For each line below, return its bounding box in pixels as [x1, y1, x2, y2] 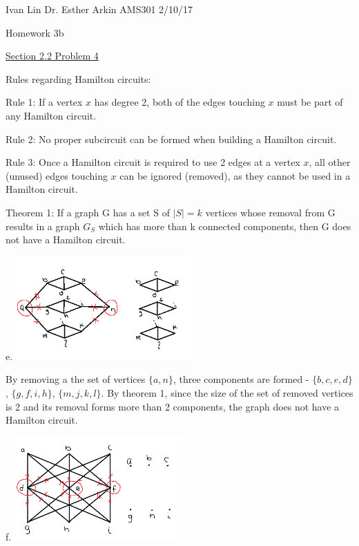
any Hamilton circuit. [6, 108, 97, 122]
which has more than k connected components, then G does [98, 218, 351, 233]
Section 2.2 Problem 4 [6, 48, 99, 63]
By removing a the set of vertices [6, 372, 146, 386]
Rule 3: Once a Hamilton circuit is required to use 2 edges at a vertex [6, 155, 300, 169]
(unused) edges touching [6, 168, 108, 182]
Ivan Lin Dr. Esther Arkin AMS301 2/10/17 [6, 2, 193, 16]
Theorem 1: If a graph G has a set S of [6, 205, 170, 219]
